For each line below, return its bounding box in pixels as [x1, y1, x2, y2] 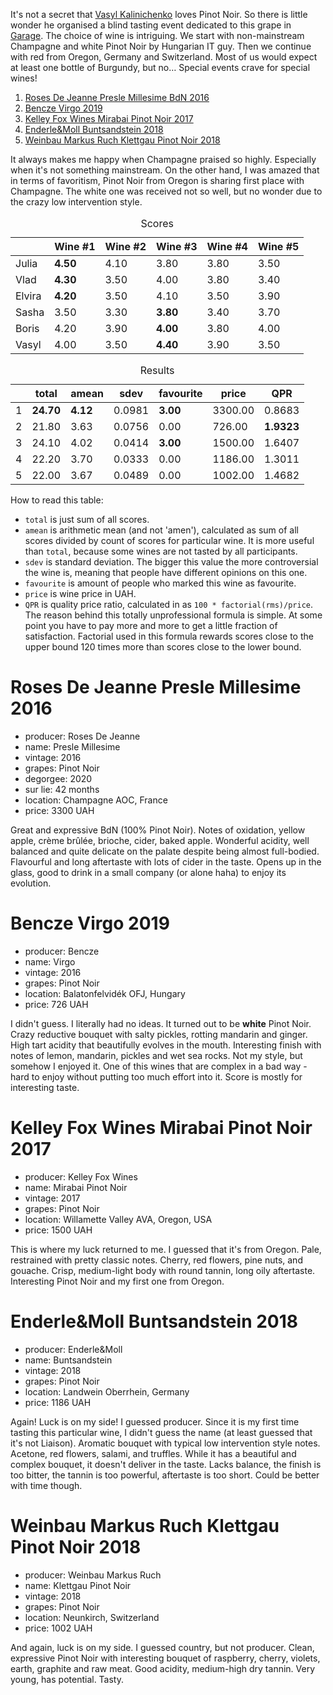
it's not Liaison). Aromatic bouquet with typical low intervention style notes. [10, 1437, 321, 1449]
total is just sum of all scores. [24, 514, 150, 525]
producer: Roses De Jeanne [24, 730, 141, 742]
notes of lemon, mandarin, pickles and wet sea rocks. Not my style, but [10, 1049, 303, 1061]
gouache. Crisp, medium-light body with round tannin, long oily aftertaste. [10, 1264, 316, 1276]
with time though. [10, 1479, 83, 1491]
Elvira [15, 289, 42, 303]
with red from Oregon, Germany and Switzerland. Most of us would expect [10, 51, 318, 63]
